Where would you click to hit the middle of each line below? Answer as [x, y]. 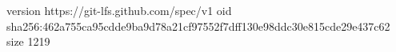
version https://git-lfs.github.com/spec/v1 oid [119, 10]
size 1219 [28, 41]
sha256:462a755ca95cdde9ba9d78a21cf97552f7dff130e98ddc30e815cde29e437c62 [198, 26]
